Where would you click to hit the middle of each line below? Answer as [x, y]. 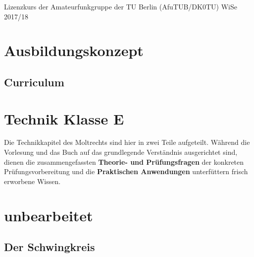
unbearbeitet [49, 215]
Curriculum [34, 82]
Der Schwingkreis [50, 247]
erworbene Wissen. [32, 181]
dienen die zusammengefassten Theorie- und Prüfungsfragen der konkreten [124, 161]
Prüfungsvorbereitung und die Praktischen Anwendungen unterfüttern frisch [126, 171]
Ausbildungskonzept [74, 50]
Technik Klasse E [64, 118]
